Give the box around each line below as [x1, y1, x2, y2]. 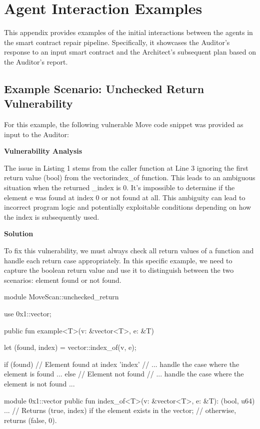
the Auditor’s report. [4, 56, 68, 67]
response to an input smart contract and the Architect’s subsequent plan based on [4, 47, 256, 57]
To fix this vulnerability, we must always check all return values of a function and [4, 245, 254, 256]
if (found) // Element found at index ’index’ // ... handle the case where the [4, 358, 239, 369]
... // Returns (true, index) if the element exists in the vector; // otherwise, [4, 405, 236, 415]
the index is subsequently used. [4, 211, 99, 222]
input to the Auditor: [4, 129, 69, 139]
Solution [4, 228, 33, 239]
